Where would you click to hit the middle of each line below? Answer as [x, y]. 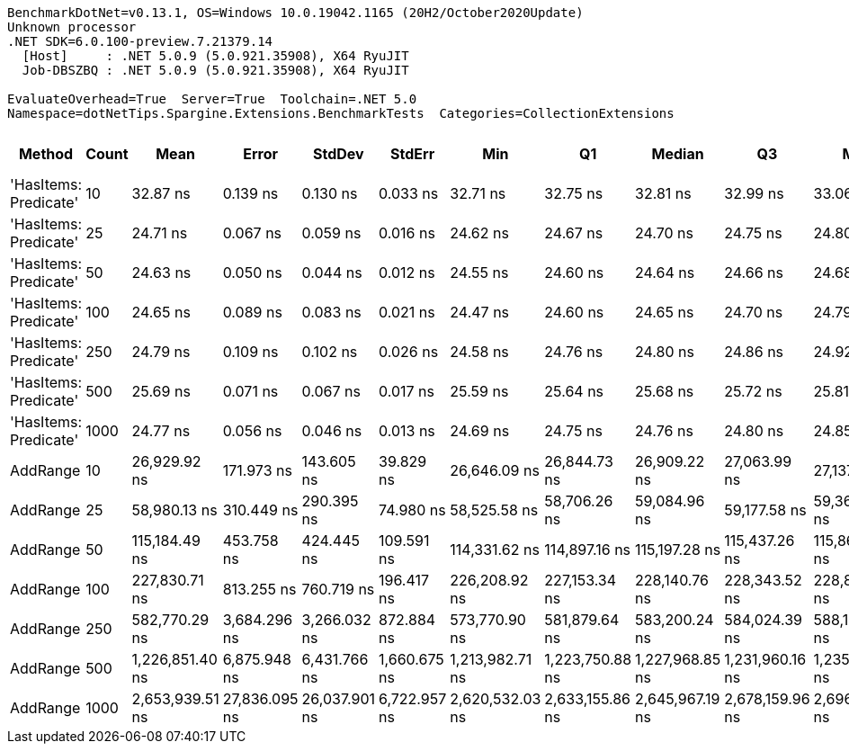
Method [46, 154]
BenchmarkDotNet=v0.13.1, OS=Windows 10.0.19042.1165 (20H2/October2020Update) [295, 13]
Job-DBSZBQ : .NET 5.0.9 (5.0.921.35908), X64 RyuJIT [215, 70]
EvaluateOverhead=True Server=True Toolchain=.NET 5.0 [212, 99]
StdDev [338, 154]
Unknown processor [72, 27]
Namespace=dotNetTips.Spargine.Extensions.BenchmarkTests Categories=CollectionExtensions [341, 113]
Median [678, 154]
